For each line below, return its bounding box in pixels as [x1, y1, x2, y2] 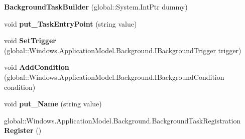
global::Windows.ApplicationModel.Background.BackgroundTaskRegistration [4, 115, 241, 125]
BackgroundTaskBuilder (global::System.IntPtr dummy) [4, 2, 188, 12]
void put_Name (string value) [4, 98, 102, 109]
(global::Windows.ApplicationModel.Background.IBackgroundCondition [4, 71, 224, 82]
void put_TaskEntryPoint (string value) [4, 18, 137, 29]
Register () [4, 125, 42, 135]
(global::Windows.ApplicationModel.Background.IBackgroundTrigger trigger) [4, 45, 241, 55]
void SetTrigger [4, 35, 56, 46]
